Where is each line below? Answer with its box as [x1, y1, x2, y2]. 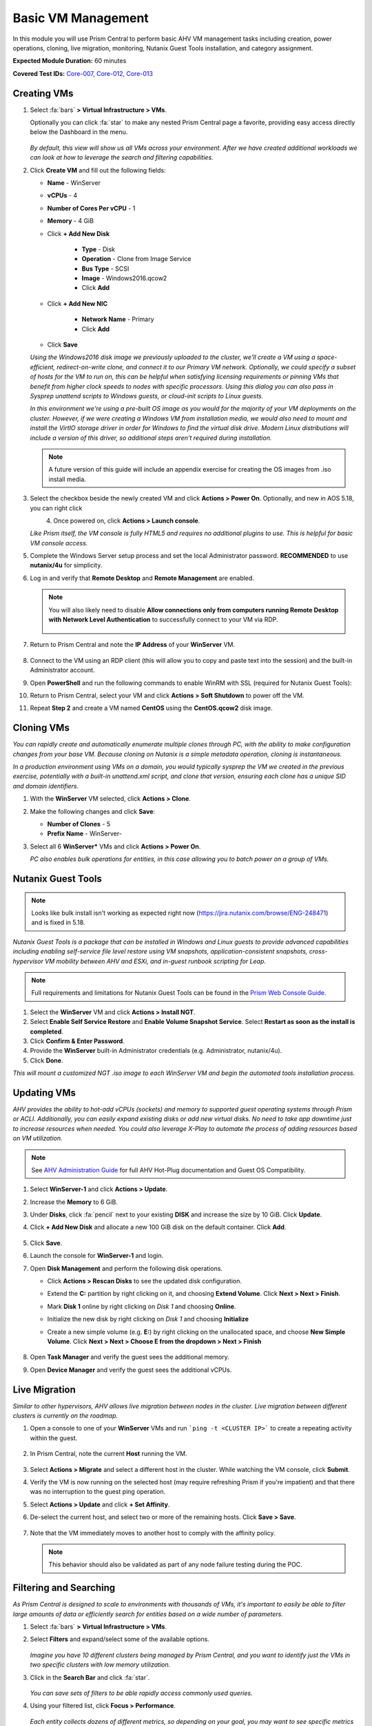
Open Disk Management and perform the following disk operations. [30, 1264, 223, 1272]
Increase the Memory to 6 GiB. [30, 1198, 118, 1206]
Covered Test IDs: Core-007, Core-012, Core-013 [12, 69, 153, 77]
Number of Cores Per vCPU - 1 [47, 204, 136, 212]
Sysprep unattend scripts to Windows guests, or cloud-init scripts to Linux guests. [30, 392, 264, 400]
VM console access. [30, 539, 88, 547]
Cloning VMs [12, 722, 70, 734]
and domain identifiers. [12, 782, 79, 790]
